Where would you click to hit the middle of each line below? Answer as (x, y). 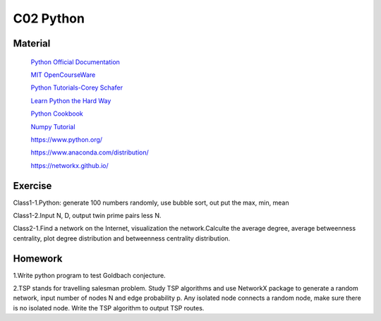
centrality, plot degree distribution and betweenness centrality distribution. (122, 238)
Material (32, 43)
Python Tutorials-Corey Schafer (77, 87)
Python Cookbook (57, 114)
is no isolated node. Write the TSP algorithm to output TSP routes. (109, 308)
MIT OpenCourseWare (63, 75)
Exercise (32, 186)
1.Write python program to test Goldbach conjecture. (89, 275)
